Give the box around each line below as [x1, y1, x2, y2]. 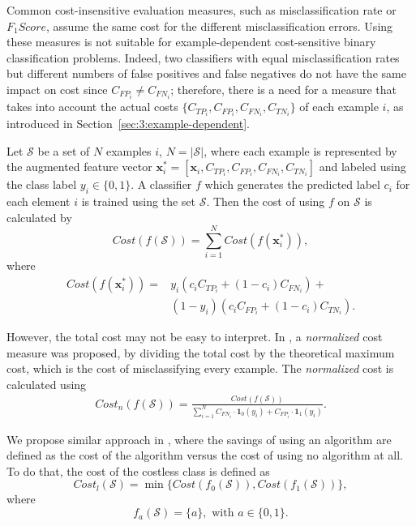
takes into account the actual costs [6, 98, 178, 115]
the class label [6, 176, 77, 193]
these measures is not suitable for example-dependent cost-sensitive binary [6, 33, 376, 50]
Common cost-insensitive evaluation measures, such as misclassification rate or [6, 2, 397, 18]
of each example [299, 98, 379, 115]
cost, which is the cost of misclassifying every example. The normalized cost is [6, 360, 394, 377]
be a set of [37, 142, 90, 159]
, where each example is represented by [204, 142, 397, 159]
